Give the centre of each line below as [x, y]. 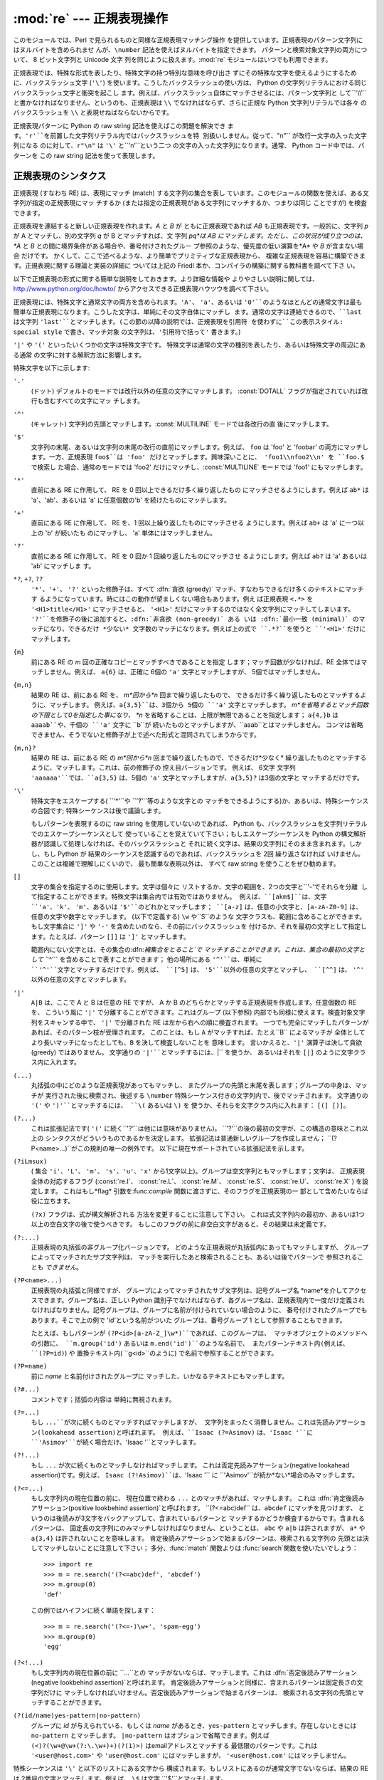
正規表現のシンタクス [60, 176]
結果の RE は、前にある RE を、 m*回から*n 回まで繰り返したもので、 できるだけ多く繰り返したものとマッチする [196, 695]
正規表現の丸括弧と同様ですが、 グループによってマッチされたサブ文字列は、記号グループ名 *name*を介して [190, 1290]
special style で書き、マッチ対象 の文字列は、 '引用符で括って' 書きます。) [127, 332]
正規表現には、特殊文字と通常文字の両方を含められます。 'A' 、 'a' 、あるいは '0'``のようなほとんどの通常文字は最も [188, 302]
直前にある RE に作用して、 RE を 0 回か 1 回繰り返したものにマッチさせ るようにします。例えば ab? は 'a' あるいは [199, 556]
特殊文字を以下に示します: [52, 368]
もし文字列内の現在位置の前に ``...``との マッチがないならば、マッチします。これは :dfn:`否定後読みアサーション [194, 1672]
